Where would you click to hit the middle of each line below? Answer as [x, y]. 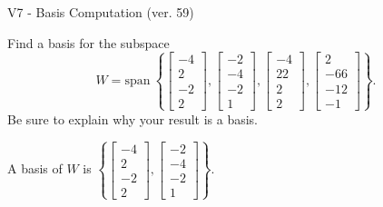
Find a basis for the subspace [88, 42]
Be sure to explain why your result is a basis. [133, 118]
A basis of [35, 168]
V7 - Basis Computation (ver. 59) [101, 12]
